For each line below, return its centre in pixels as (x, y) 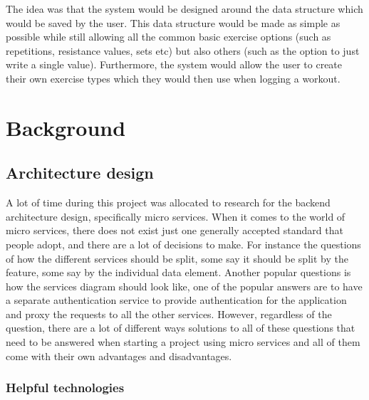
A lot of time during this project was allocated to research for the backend (168, 202)
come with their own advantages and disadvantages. (119, 356)
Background (66, 127)
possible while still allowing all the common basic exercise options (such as (168, 37)
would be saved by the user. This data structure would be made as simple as (173, 22)
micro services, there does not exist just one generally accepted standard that (175, 230)
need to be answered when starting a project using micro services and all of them (183, 342)
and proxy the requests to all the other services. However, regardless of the (169, 314)
